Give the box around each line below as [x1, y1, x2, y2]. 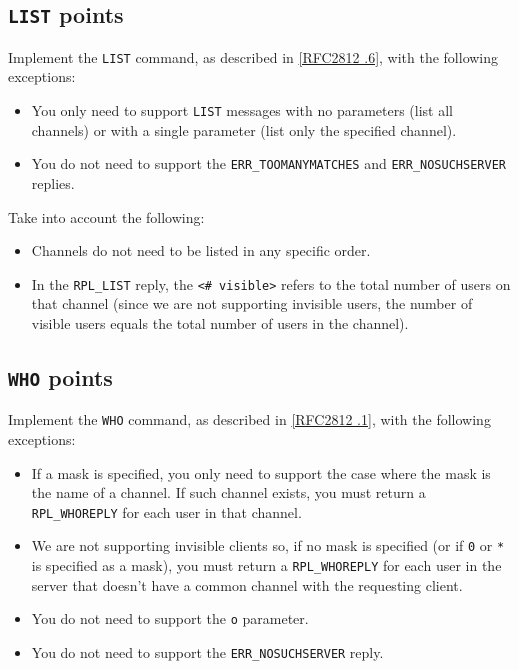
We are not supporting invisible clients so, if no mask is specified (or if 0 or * [31, 535, 505, 556]
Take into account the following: [8, 206, 205, 227]
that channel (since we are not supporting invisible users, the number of [31, 293, 473, 314]
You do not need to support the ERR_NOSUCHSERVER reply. [31, 642, 384, 662]
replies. [31, 172, 75, 193]
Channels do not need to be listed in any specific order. [31, 240, 371, 261]
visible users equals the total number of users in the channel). [31, 312, 409, 333]
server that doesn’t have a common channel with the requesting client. [31, 574, 463, 595]
